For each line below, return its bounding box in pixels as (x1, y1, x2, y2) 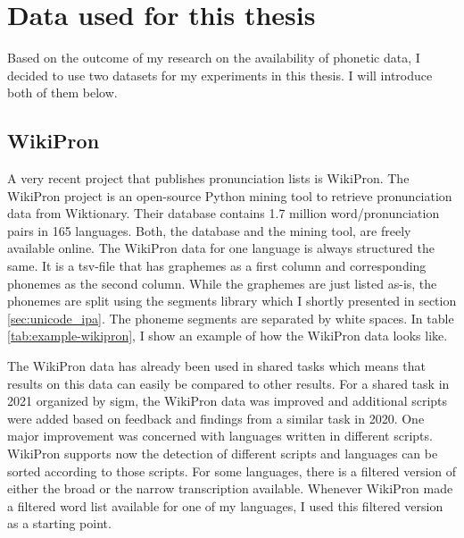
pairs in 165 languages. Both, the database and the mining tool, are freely (7, 221, 411, 240)
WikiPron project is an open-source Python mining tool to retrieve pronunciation (7, 186, 452, 205)
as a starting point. (7, 514, 112, 533)
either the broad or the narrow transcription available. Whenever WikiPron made (7, 479, 453, 498)
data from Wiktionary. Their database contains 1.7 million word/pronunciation (7, 204, 440, 223)
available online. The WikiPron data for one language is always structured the (7, 239, 435, 257)
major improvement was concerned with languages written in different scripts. (7, 426, 433, 445)
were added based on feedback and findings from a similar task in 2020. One (7, 408, 425, 427)
